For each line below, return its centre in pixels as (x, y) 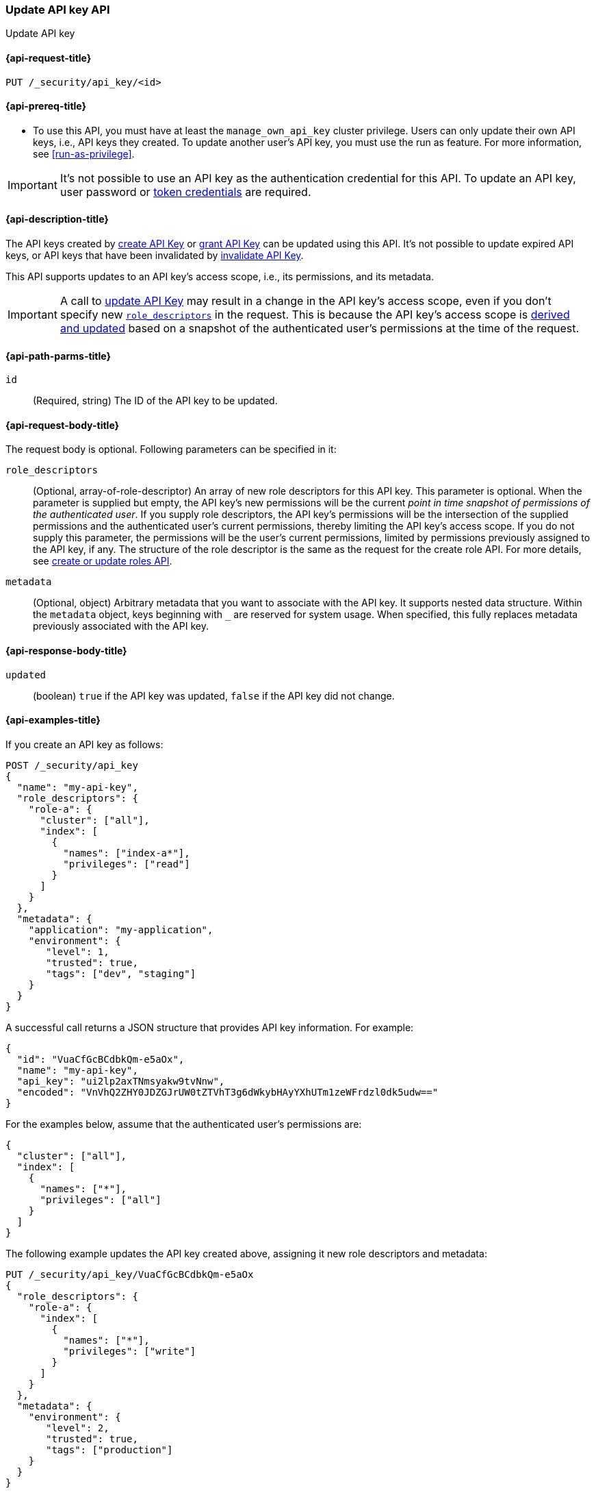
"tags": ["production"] (109, 1449)
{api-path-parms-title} (59, 356)
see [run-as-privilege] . (84, 153)
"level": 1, (78, 951)
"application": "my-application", (121, 929)
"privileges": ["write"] (130, 1351)
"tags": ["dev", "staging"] (121, 973)
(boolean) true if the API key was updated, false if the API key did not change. (214, 695)
